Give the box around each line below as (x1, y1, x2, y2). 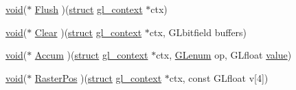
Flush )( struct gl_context (34, 2, 143, 16)
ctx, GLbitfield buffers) (149, 25, 247, 39)
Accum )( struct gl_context (34, 48, 148, 62)
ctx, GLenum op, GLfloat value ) (156, 48, 292, 62)
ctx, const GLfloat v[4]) (169, 70, 269, 85)
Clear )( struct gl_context (34, 25, 142, 39)
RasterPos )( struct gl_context (34, 70, 162, 85)
